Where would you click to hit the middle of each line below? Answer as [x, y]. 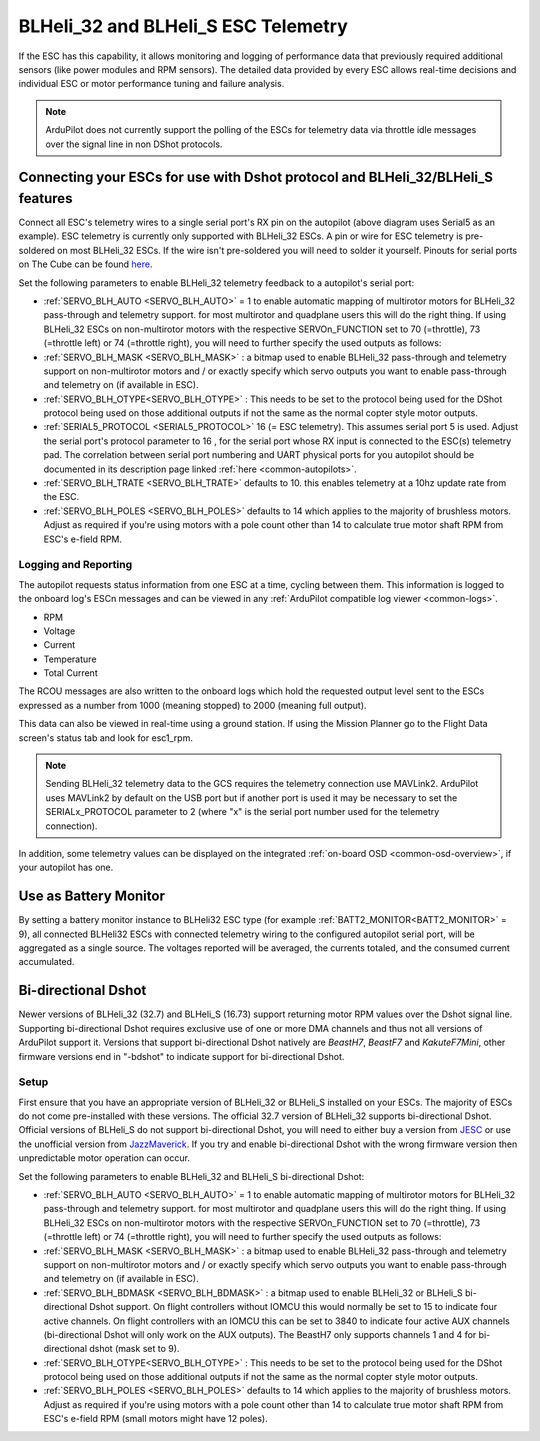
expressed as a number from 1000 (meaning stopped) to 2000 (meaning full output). [192, 705]
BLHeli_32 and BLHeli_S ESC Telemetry [183, 26]
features [45, 198]
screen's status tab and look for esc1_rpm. [106, 737]
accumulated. [46, 962]
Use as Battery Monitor [91, 896]
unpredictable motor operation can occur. [104, 1158]
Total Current [71, 673]
